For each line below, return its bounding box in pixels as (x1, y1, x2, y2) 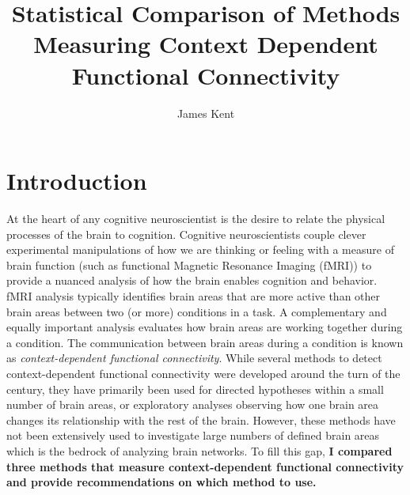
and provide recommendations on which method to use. (6, 474, 317, 490)
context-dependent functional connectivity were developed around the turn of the (6, 365, 401, 381)
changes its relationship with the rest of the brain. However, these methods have (6, 411, 396, 428)
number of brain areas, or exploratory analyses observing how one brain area (6, 396, 379, 413)
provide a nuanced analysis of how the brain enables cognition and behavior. (6, 272, 378, 289)
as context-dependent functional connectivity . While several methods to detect (6, 350, 382, 366)
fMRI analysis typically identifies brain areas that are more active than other (6, 288, 381, 304)
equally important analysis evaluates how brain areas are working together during (6, 319, 403, 335)
